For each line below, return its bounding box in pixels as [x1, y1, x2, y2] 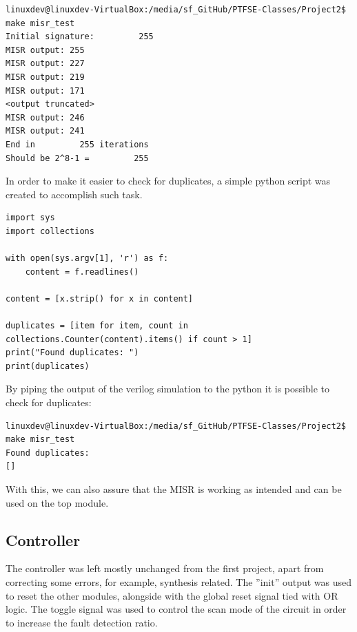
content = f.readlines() [25, 266, 139, 277]
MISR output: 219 [6, 72, 85, 82]
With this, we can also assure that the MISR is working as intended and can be [6, 482, 342, 496]
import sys [6, 213, 55, 223]
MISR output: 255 [6, 45, 85, 55]
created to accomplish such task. [6, 187, 143, 201]
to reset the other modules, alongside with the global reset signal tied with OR [6, 588, 338, 602]
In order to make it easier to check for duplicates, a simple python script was [6, 173, 331, 188]
